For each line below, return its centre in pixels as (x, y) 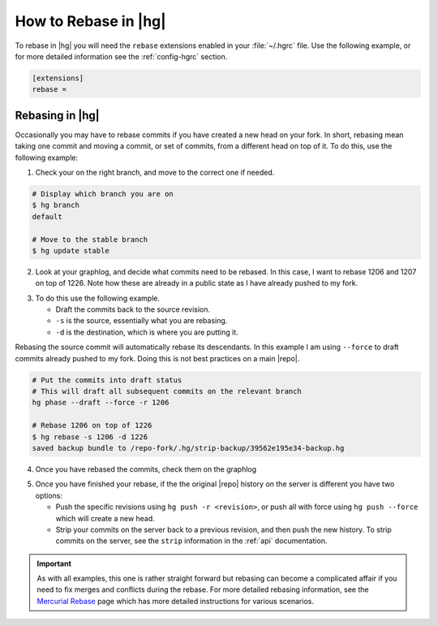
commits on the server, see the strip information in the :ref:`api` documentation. (191, 541)
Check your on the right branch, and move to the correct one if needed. (155, 172)
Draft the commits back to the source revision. (133, 309)
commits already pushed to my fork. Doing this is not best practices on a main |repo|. (157, 358)
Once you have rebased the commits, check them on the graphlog (146, 469)
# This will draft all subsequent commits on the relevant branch (167, 391)
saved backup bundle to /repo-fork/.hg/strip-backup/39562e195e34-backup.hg (188, 448)
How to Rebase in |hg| (90, 21)
